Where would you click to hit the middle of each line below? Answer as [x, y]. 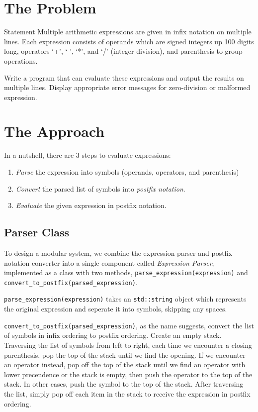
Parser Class [37, 232]
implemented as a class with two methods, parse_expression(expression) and [126, 272]
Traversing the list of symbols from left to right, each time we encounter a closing [128, 345]
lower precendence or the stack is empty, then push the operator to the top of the [128, 374]
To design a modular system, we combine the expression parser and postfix [118, 253]
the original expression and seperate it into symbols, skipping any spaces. [116, 309]
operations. [21, 60]
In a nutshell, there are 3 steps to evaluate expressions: [87, 155]
